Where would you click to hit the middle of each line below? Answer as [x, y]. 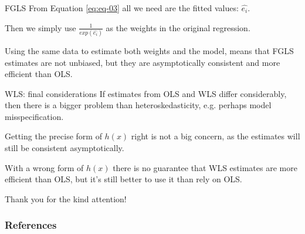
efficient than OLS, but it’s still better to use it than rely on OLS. [123, 179]
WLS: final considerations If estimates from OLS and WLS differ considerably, [146, 93]
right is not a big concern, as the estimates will [216, 136]
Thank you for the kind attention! [66, 198]
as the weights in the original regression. [178, 27]
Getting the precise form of [53, 136]
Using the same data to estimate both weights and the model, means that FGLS [149, 50]
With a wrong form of [44, 167]
